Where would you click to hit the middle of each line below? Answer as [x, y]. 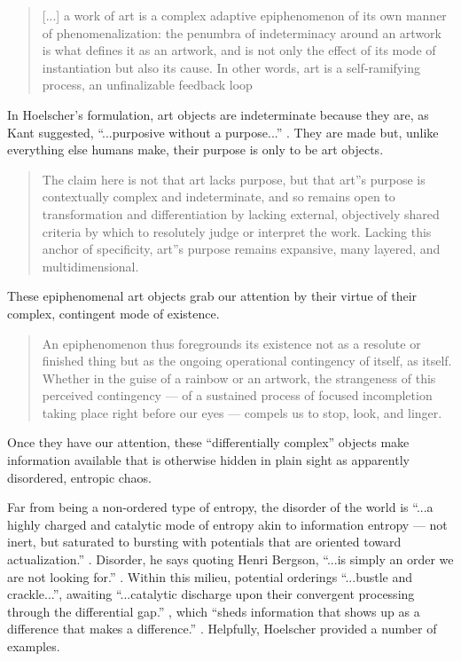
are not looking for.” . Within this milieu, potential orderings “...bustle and [210, 576]
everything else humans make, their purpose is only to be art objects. [195, 150]
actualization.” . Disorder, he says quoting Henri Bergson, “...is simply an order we [230, 559]
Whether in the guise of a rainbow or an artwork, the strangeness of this [239, 378]
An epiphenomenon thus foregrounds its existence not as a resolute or [231, 343]
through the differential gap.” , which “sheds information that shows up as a [214, 611]
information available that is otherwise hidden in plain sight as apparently [208, 460]
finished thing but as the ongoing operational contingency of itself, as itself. [247, 361]
